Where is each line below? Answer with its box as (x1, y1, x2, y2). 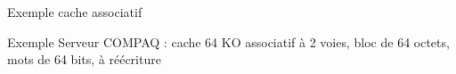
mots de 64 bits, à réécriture (7, 50, 161, 69)
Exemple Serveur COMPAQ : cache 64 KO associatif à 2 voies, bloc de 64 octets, (7, 32, 450, 51)
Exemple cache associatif (7, 3, 142, 21)
